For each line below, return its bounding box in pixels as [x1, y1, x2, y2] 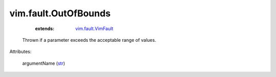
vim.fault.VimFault [75, 25, 113, 32]
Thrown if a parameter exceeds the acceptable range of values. [22, 37, 156, 43]
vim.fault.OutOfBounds [9, 8, 111, 19]
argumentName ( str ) [22, 60, 65, 66]
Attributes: [9, 48, 32, 55]
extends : [35, 25, 55, 32]
